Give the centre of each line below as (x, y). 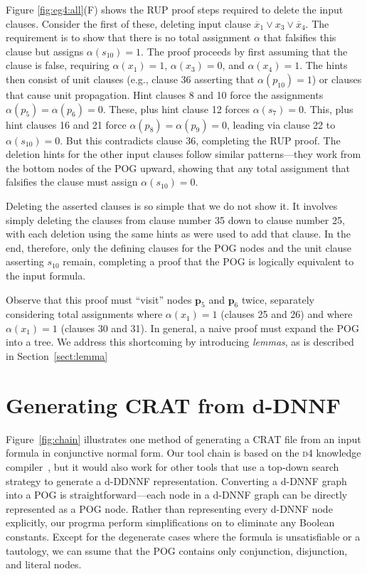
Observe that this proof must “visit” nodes (99, 299)
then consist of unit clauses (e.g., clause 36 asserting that (130, 79)
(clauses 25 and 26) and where (287, 314)
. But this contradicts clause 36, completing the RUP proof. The (200, 140)
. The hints (324, 65)
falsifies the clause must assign (72, 182)
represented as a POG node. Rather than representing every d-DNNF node (169, 508)
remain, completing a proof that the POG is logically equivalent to (208, 261)
